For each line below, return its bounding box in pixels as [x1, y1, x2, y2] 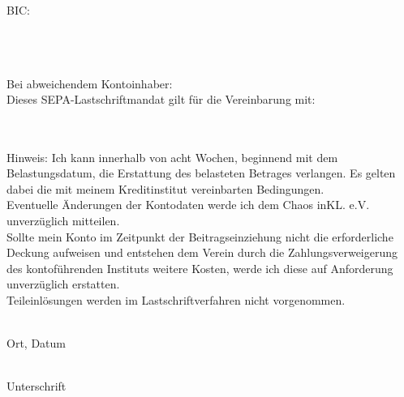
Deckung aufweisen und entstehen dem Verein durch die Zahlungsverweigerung [6, 244, 398, 261]
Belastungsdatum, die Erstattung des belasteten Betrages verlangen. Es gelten [6, 164, 396, 181]
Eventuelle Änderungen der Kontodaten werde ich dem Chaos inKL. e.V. [6, 196, 370, 213]
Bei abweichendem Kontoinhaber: [6, 75, 173, 92]
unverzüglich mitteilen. [6, 211, 120, 228]
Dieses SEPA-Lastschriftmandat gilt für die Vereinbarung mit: [6, 91, 316, 108]
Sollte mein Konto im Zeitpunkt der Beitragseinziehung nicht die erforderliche [6, 228, 393, 245]
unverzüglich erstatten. [6, 275, 120, 292]
